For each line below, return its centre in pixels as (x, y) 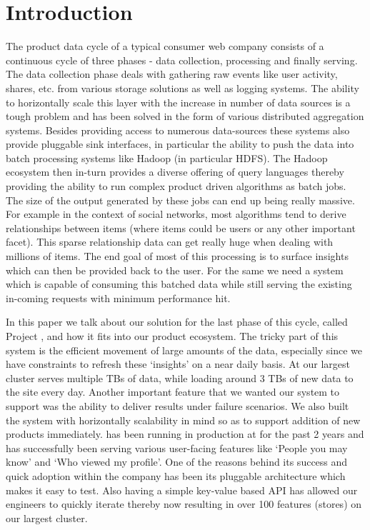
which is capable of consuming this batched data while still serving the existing (179, 284)
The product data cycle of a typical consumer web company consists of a (165, 46)
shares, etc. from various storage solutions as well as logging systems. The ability (182, 87)
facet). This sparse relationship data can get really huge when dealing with (170, 242)
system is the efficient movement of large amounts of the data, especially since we (184, 350)
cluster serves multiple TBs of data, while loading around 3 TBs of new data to (180, 377)
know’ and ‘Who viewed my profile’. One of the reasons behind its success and (177, 462)
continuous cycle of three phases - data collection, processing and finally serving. (182, 60)
